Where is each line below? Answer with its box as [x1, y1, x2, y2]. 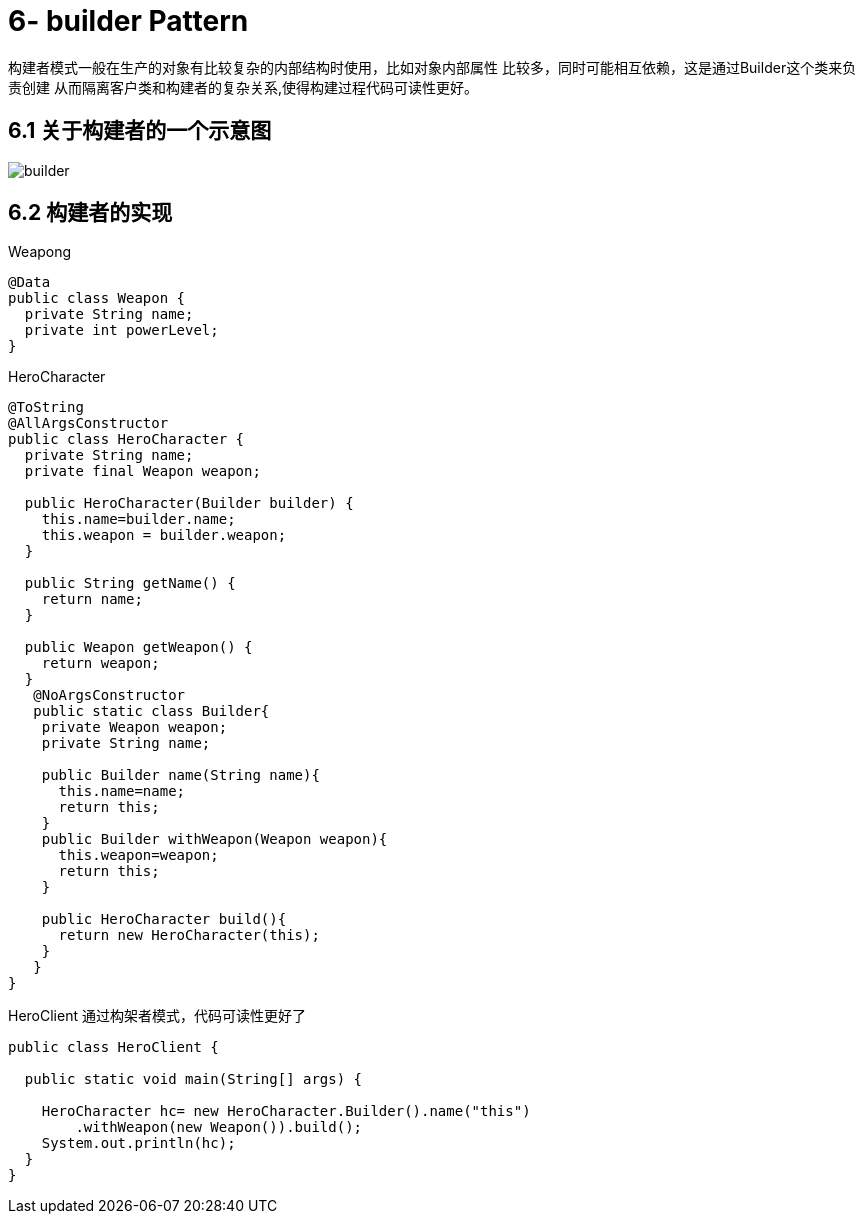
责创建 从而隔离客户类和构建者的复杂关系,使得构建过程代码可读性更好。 [8, 78, 478, 96]
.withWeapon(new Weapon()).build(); [75, 1119, 363, 1136]
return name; [41, 591, 143, 608]
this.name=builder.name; [41, 511, 236, 528]
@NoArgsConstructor [33, 687, 186, 704]
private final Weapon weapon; [24, 463, 261, 480]
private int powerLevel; [24, 322, 219, 339]
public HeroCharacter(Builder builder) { [24, 495, 354, 512]
